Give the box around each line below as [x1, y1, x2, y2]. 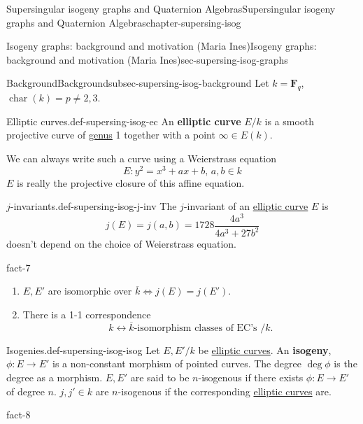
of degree [6, 383, 45, 398]
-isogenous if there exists [198, 370, 304, 385]
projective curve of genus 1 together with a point [6, 127, 215, 142]
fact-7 [6, 260, 31, 274]
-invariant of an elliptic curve [183, 199, 308, 213]
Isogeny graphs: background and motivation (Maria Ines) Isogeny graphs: [6, 38, 317, 53]
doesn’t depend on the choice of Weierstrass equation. [6, 236, 236, 251]
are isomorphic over [48, 283, 132, 298]
